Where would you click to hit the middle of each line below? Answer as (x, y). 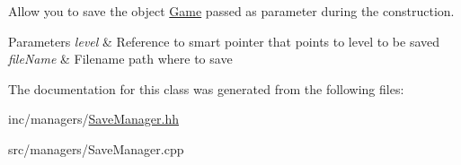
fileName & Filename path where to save (120, 59)
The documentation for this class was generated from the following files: (206, 88)
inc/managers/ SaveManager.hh (93, 119)
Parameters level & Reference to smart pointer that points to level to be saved (224, 41)
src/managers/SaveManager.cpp (96, 148)
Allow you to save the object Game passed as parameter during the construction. (231, 11)
